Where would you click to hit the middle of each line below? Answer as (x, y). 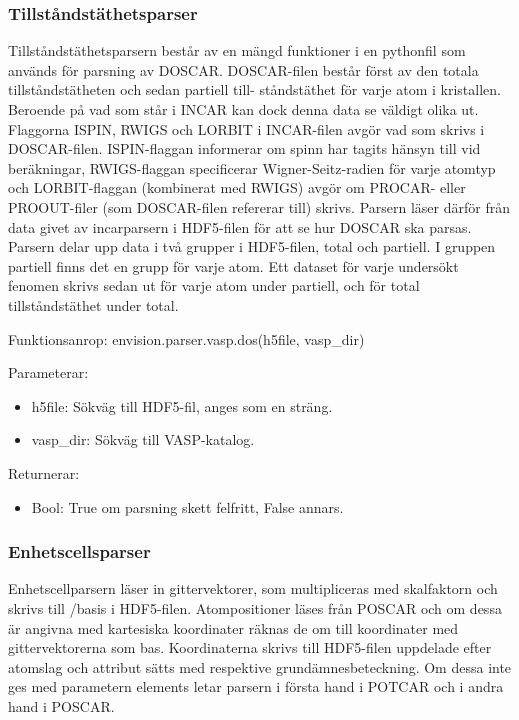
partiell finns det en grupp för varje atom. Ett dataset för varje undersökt (233, 265)
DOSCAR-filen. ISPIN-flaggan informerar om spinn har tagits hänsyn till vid (244, 148)
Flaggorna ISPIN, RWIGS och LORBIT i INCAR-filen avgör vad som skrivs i (246, 128)
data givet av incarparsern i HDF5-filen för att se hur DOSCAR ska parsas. (240, 226)
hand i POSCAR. (61, 705)
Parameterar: (48, 372)
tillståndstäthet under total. (93, 304)
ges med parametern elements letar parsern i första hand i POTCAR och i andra (256, 686)
